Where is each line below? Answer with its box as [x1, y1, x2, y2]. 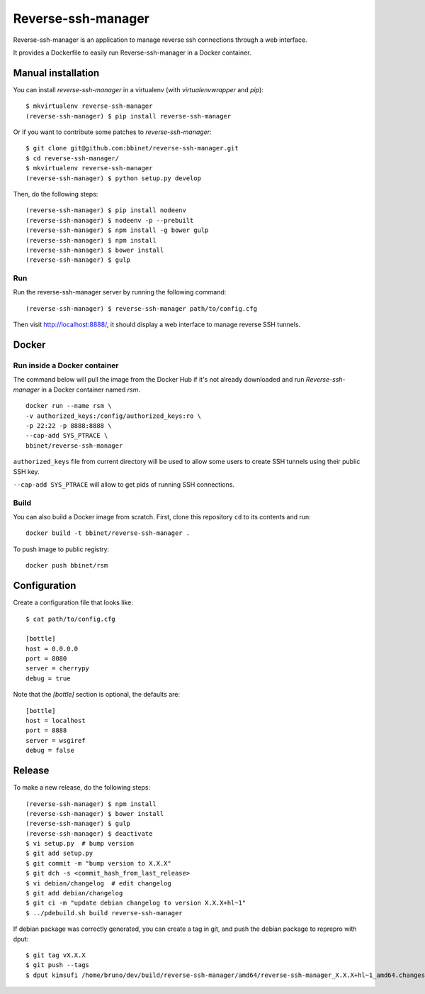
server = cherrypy [25, 664, 90, 673]
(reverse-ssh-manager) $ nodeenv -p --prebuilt [25, 216, 194, 224]
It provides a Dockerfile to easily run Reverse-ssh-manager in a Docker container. [13, 48, 251, 57]
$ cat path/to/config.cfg [25, 614, 116, 623]
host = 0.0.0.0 [25, 644, 79, 653]
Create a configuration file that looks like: [13, 598, 134, 607]
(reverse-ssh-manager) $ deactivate [25, 829, 153, 837]
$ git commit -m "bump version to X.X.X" [25, 859, 171, 867]
